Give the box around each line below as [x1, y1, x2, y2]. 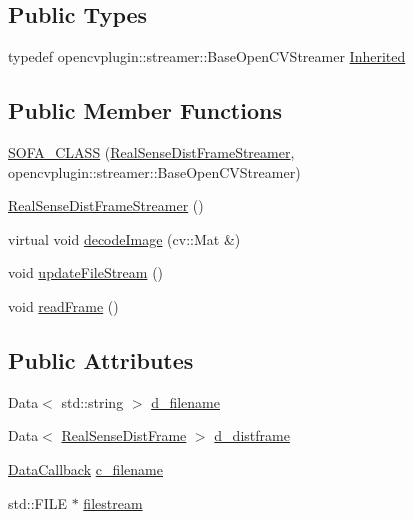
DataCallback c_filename [8, 458, 163, 479]
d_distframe [214, 425, 290, 446]
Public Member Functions [8, 95, 282, 126]
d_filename [151, 391, 220, 412]
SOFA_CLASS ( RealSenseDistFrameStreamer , [8, 142, 295, 162]
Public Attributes [8, 344, 194, 375]
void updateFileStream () [8, 262, 164, 283]
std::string [61, 391, 124, 412]
